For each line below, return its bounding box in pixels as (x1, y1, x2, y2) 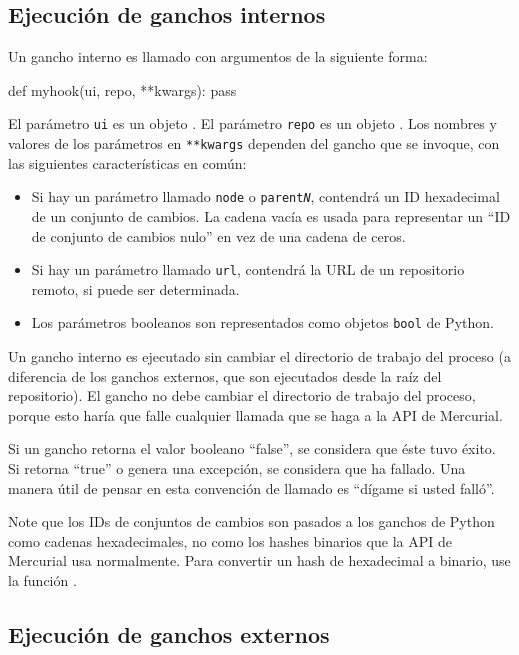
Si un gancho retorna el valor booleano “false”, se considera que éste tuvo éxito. (8, 438, 496, 459)
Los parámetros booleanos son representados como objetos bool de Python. (31, 312, 494, 333)
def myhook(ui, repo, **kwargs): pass (8, 79, 237, 100)
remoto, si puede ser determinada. (31, 278, 240, 299)
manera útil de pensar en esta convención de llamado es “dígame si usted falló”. (8, 477, 495, 498)
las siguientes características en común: (8, 152, 247, 173)
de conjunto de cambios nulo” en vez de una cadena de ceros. (31, 225, 406, 246)
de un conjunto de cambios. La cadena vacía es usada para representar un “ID (31, 205, 511, 226)
